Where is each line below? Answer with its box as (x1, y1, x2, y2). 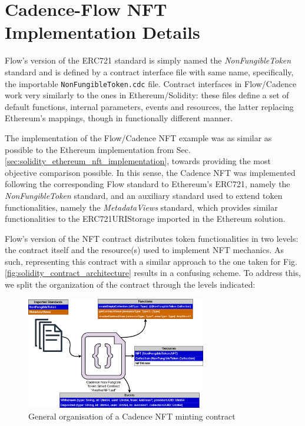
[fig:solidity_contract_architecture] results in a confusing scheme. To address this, (5, 267, 301, 279)
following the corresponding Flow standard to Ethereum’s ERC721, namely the (5, 178, 290, 190)
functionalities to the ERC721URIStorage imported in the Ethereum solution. (5, 212, 286, 225)
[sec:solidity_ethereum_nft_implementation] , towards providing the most (5, 155, 271, 167)
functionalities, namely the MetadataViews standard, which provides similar (5, 201, 278, 213)
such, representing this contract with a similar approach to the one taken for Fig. (5, 255, 297, 267)
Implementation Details (5, 20, 200, 44)
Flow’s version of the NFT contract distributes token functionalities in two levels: (5, 232, 299, 244)
